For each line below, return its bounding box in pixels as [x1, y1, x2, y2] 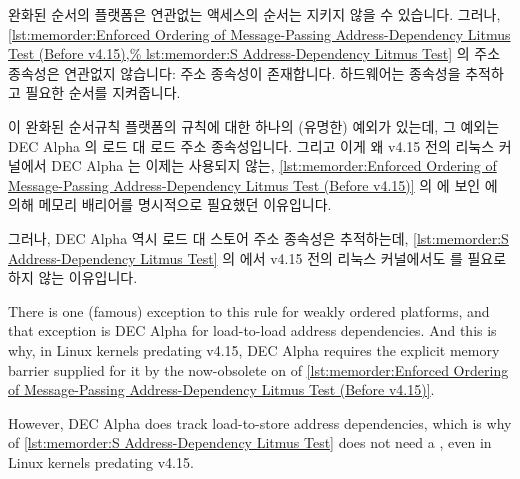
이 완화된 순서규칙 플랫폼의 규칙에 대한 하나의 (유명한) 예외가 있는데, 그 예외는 [8, 115, 500, 136]
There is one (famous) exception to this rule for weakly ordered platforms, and [8, 300, 490, 321]
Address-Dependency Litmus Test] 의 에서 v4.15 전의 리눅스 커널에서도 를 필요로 [8, 247, 507, 268]
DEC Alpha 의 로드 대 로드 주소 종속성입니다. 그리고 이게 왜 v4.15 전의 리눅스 [8, 135, 495, 156]
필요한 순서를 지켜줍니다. [25, 82, 181, 103]
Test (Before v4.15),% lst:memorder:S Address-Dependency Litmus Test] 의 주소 [8, 43, 501, 64]
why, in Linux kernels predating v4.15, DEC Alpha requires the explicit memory [8, 339, 500, 360]
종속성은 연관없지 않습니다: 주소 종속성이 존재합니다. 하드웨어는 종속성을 [8, 62, 461, 83]
